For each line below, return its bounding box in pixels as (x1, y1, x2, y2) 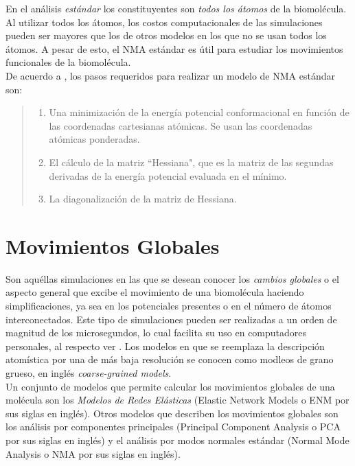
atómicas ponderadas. (49, 132, 140, 146)
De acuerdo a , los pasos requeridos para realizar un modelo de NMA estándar (5, 68, 335, 82)
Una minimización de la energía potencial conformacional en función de (49, 105, 350, 119)
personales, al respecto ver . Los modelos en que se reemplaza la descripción (5, 338, 325, 353)
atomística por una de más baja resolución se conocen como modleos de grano (5, 352, 334, 366)
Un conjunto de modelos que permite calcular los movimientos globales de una (5, 379, 335, 393)
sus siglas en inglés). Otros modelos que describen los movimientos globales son (5, 406, 339, 420)
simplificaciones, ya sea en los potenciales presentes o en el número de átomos (5, 299, 332, 313)
